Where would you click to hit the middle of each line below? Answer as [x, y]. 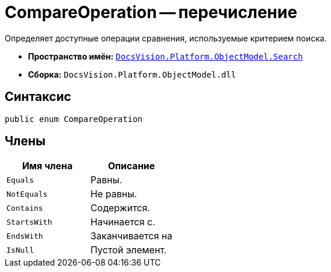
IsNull [20, 250]
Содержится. [120, 208]
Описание [131, 166]
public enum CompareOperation [74, 119]
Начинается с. [123, 222]
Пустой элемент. [129, 250]
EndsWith [25, 236]
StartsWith [29, 222]
